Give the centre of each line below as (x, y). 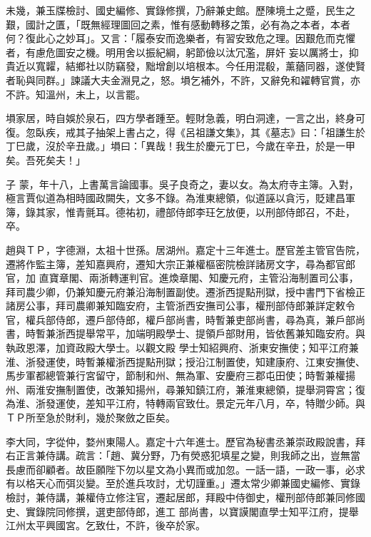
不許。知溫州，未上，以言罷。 (76, 94)
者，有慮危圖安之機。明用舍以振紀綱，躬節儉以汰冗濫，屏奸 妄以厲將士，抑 (182, 52)
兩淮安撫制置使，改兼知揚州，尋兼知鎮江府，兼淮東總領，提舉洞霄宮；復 (195, 389)
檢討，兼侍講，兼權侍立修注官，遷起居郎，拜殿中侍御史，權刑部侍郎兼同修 (181, 497)
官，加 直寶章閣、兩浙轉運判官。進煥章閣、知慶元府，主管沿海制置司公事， (182, 278)
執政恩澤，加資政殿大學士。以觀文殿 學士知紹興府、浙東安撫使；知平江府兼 (182, 348)
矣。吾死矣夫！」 (46, 159)
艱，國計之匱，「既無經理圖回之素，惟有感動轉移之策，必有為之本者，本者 (178, 24)
